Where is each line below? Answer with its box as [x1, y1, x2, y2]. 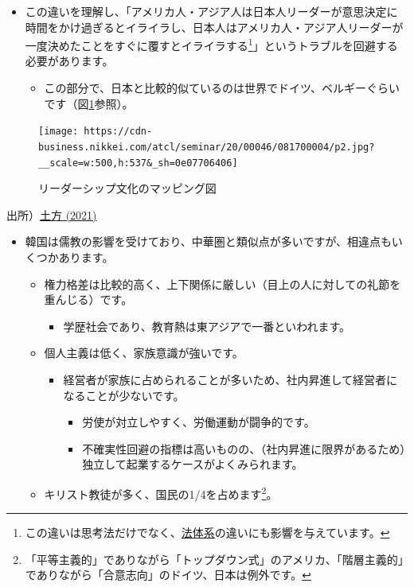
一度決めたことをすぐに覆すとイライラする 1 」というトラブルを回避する [25, 35, 398, 53]
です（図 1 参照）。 [44, 95, 134, 111]
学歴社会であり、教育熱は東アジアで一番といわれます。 [63, 317, 351, 334]
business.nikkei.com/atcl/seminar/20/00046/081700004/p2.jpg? [38, 141, 375, 153]
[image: [38, 126, 79, 138]
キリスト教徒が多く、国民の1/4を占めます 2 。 [44, 483, 278, 502]
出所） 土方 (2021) [6, 206, 97, 223]
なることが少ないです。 [63, 387, 185, 403]
